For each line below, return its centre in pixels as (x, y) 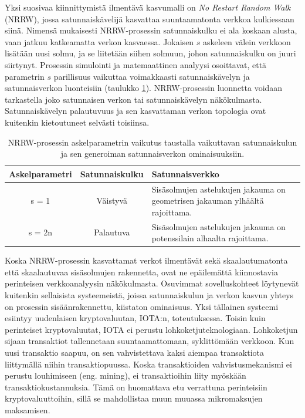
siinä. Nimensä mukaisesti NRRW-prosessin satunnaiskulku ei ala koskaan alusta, (151, 30)
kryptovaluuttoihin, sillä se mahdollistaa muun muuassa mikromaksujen (134, 398)
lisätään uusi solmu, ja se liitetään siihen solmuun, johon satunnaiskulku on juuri (150, 53)
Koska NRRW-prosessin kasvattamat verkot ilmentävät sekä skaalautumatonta (146, 260)
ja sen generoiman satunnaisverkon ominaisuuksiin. (152, 154)
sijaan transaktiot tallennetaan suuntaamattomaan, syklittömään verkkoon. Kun (150, 341)
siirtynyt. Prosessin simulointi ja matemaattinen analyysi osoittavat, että (136, 64)
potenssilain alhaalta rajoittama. (210, 238)
